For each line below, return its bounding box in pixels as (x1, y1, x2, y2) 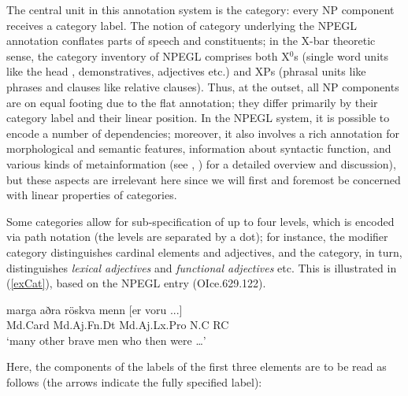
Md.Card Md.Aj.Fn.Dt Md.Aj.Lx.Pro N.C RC (6, 316, 229, 333)
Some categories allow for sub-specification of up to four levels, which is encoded (6, 213, 395, 229)
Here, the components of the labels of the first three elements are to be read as (6, 358, 387, 375)
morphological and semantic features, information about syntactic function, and (6, 140, 391, 157)
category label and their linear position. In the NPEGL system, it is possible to (6, 109, 390, 126)
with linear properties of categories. (6, 187, 177, 203)
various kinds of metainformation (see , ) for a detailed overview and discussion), (6, 155, 396, 172)
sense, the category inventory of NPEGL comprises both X (6, 47, 290, 64)
